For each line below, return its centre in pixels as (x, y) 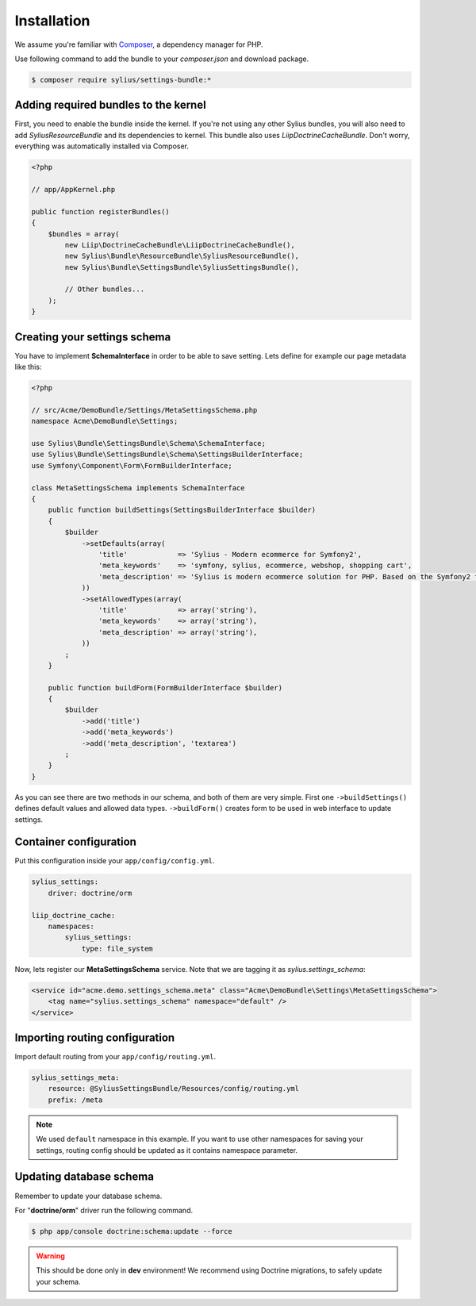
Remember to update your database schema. (88, 1196)
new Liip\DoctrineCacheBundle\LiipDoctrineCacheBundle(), (180, 245)
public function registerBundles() (100, 211)
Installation (52, 21)
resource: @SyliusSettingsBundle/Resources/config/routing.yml (174, 1089)
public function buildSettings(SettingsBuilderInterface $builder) (182, 510)
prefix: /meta (75, 1100)
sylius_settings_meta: (75, 1078)
